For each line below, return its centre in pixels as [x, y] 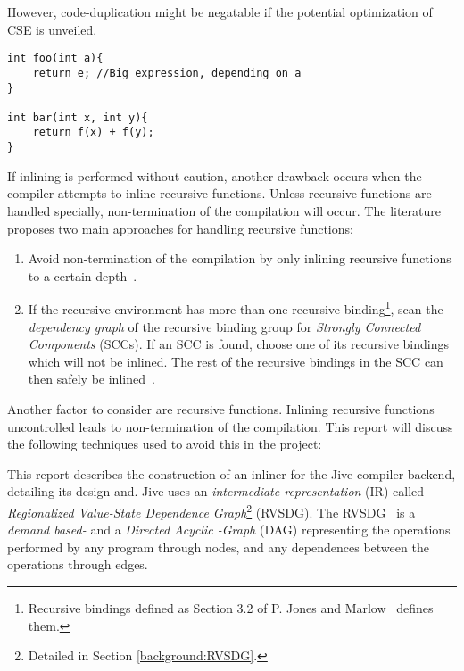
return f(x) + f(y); [93, 133]
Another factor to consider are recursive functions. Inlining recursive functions [221, 408]
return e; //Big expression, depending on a [167, 73]
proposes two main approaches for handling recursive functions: [180, 228]
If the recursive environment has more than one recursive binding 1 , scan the [236, 307]
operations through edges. [78, 564]
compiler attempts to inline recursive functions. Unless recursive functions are [220, 193]
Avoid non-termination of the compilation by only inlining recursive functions [240, 258]
